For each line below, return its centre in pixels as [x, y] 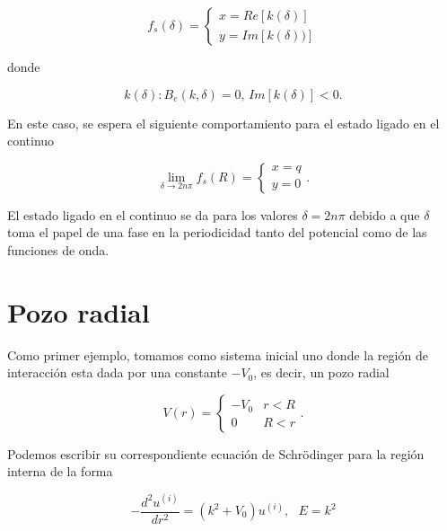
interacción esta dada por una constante [117, 372]
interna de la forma [60, 471]
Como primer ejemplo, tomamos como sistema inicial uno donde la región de [218, 354]
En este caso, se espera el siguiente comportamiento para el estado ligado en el [223, 123]
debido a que [385, 214]
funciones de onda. [58, 249]
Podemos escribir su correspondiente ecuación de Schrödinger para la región [216, 453]
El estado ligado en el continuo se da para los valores [153, 214]
